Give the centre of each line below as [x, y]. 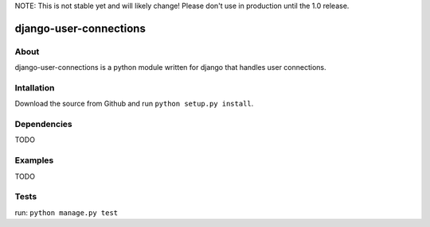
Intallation [35, 87]
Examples [34, 160]
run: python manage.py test [66, 212]
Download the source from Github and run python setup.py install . [134, 104]
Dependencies [44, 125]
